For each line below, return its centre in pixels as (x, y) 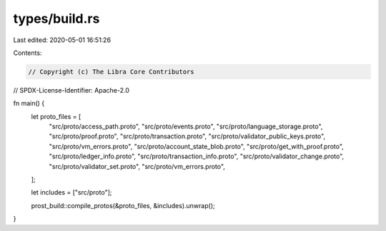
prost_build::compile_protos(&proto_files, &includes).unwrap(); (123, 205)
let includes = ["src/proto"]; (71, 192)
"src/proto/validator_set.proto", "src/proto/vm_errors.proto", (137, 166)
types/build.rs (56, 19)
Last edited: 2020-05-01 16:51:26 (62, 40)
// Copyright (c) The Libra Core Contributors (111, 72)
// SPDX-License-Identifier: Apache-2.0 (71, 90)
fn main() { (29, 103)
